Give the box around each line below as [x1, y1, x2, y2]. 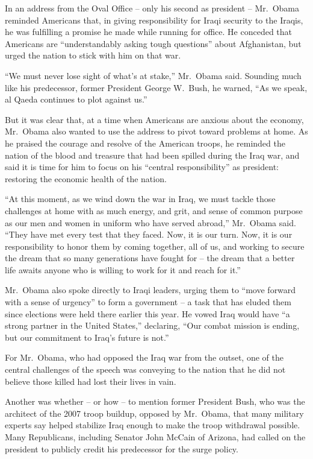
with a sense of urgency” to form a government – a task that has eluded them [5, 296, 291, 308]
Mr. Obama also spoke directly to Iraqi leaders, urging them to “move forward [5, 283, 296, 296]
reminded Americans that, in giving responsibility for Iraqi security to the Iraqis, [5, 13, 303, 26]
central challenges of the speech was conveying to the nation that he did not [5, 363, 286, 376]
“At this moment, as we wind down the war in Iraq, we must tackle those [5, 192, 276, 205]
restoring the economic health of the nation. [5, 172, 167, 185]
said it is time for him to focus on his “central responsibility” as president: [5, 160, 279, 173]
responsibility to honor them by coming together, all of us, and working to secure [5, 239, 305, 252]
